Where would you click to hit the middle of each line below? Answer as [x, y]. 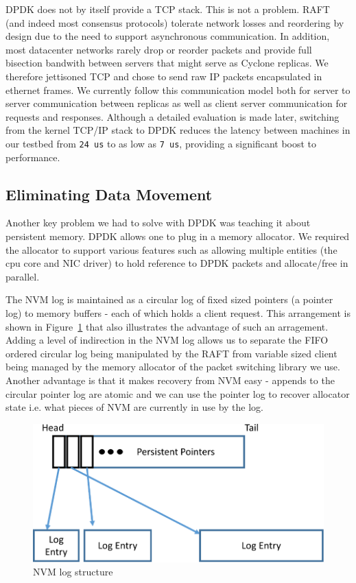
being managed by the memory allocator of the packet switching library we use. [173, 367]
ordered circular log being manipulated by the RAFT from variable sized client [171, 353]
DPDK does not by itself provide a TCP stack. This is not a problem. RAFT [168, 9]
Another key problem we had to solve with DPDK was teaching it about [158, 223]
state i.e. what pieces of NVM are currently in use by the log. [134, 407]
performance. [33, 157]
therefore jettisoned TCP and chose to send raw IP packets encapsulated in [164, 76]
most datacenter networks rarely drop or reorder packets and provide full [159, 49]
